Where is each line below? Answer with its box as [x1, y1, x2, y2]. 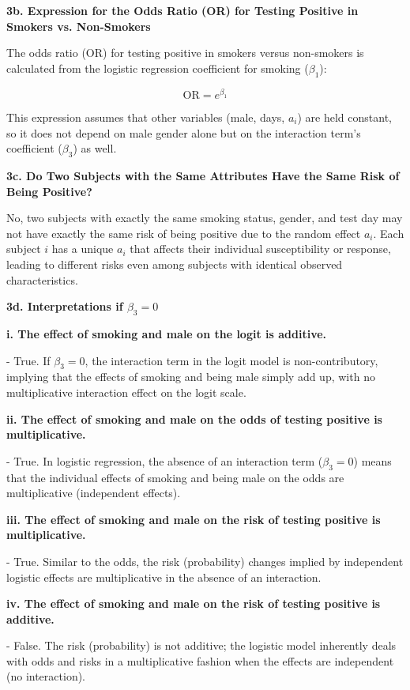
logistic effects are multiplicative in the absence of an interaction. [6, 568, 322, 585]
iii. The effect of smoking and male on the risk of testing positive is [6, 511, 381, 527]
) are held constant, [297, 109, 393, 126]
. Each [373, 224, 404, 241]
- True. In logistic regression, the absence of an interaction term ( [6, 452, 323, 469]
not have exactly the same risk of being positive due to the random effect [6, 224, 361, 241]
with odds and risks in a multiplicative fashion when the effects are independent [6, 652, 394, 669]
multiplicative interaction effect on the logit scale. [6, 383, 246, 400]
